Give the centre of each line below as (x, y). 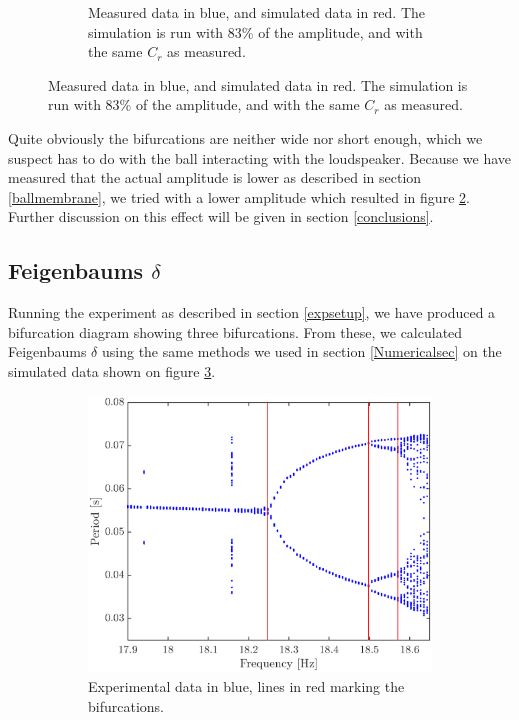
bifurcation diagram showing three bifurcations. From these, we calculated (235, 331)
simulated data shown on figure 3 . (112, 370)
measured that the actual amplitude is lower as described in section (215, 177)
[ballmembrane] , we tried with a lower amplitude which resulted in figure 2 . (239, 196)
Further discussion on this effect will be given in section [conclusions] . (221, 216)
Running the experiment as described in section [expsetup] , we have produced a (252, 312)
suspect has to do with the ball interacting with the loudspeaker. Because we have (260, 157)
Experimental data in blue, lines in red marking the (246, 685)
